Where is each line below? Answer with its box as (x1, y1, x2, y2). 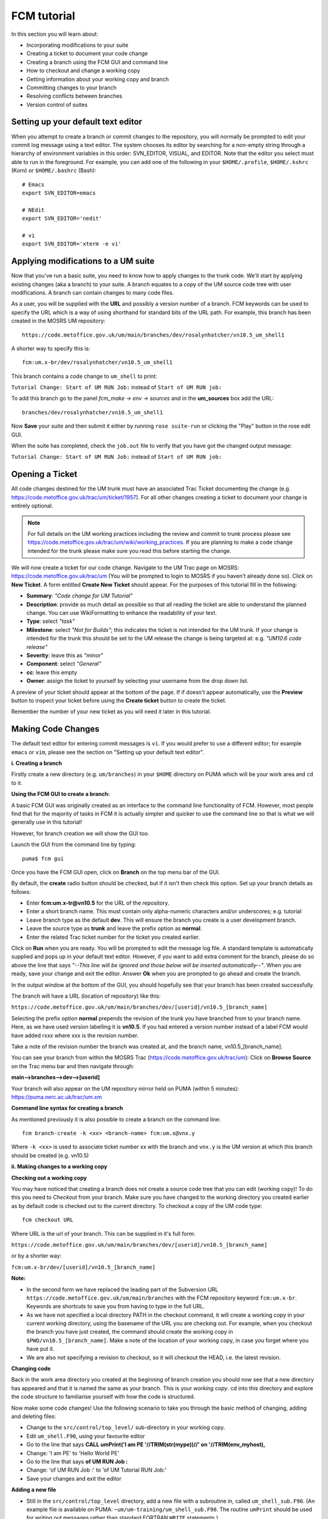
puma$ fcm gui (22, 855, 64, 862)
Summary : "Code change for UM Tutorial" (26, 592, 133, 600)
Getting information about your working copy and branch (26, 75, 169, 83)
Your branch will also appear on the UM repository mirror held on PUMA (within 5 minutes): (11, 1085, 239, 1092)
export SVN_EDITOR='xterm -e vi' (22, 241, 121, 247)
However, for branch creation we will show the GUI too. (11, 829, 149, 837)
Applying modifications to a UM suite (11, 256, 155, 267)
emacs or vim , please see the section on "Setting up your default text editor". (11, 748, 205, 756)
